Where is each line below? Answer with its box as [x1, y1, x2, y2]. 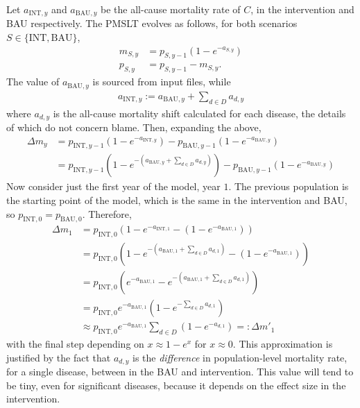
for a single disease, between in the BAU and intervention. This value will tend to [6, 364, 354, 379]
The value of [6, 74, 60, 89]
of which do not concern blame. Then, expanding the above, [6, 120, 262, 135]
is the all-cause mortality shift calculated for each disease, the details [53, 105, 346, 120]
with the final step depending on [6, 337, 144, 351]
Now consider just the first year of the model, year [6, 179, 221, 194]
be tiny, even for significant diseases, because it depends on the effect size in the [6, 377, 346, 392]
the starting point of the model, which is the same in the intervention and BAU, [6, 193, 348, 207]
